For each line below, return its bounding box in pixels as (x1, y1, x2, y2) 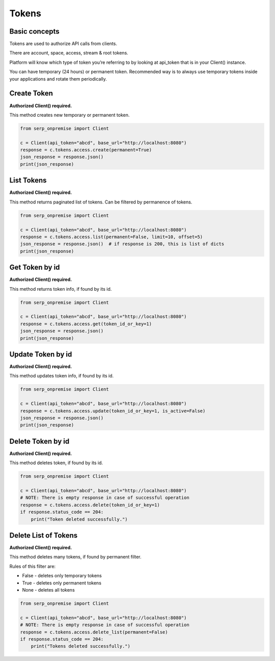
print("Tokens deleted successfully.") (31, 643, 131, 649)
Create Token (9, 89, 53, 98)
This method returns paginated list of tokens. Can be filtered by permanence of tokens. (9, 199, 193, 205)
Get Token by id (9, 263, 60, 272)
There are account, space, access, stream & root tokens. (9, 50, 128, 56)
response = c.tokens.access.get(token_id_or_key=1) (20, 321, 152, 326)
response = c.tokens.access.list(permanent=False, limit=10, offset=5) (20, 234, 203, 240)
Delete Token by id (9, 437, 70, 446)
